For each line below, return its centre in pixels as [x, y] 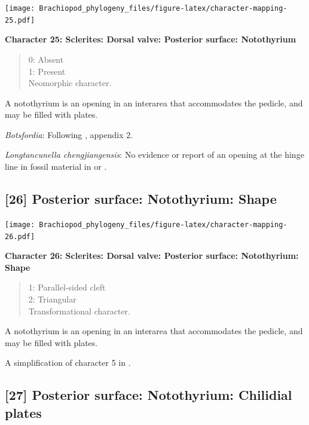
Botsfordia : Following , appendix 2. [69, 134]
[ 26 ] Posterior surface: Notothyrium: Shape [141, 199]
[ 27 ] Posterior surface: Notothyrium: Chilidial [149, 395]
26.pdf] [20, 236]
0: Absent [46, 59]
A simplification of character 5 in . [68, 363]
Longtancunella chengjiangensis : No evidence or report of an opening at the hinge [154, 155]
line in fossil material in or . [56, 166]
